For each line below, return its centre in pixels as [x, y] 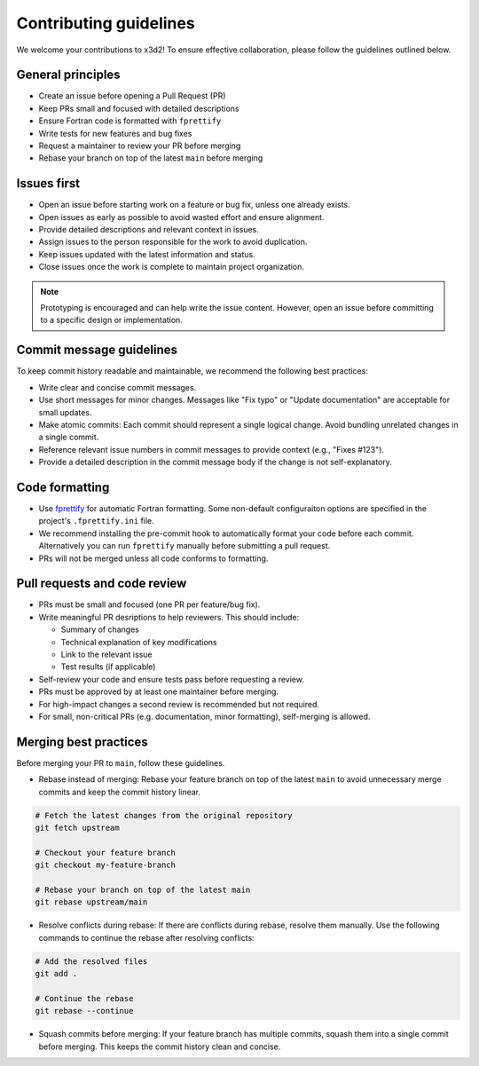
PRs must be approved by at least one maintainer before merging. [159, 691]
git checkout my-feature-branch [106, 865]
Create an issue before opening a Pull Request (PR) [132, 96]
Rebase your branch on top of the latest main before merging [151, 158]
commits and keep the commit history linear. [120, 792]
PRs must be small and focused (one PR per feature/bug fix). [149, 604]
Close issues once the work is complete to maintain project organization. [172, 267]
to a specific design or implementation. [112, 320]
